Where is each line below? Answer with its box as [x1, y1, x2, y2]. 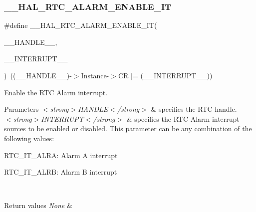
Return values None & [4, 200, 72, 211]
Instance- [81, 70, 109, 80]
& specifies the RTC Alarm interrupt [126, 113, 240, 124]
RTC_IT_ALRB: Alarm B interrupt [4, 167, 117, 177]
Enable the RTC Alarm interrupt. [4, 87, 108, 97]
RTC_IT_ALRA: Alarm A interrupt [4, 150, 118, 160]
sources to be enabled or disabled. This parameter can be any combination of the [4, 123, 252, 134]
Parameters [4, 104, 39, 114]
